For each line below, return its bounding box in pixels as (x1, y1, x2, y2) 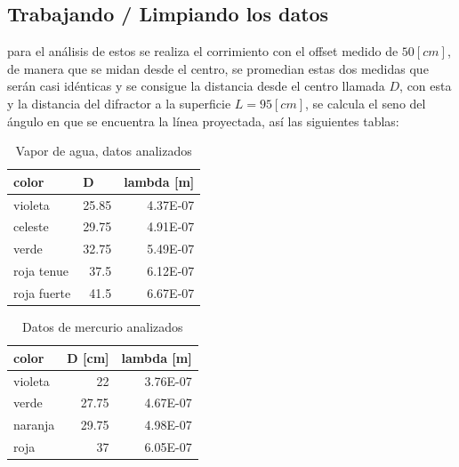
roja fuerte (13, 283, 71, 302)
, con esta (399, 76, 452, 95)
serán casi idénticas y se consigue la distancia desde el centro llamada (7, 76, 385, 95)
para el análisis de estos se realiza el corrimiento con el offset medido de (7, 42, 399, 60)
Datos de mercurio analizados (22, 318, 183, 336)
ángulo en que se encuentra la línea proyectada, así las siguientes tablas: (7, 111, 399, 130)
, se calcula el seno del (305, 93, 426, 112)
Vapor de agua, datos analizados (15, 141, 192, 160)
